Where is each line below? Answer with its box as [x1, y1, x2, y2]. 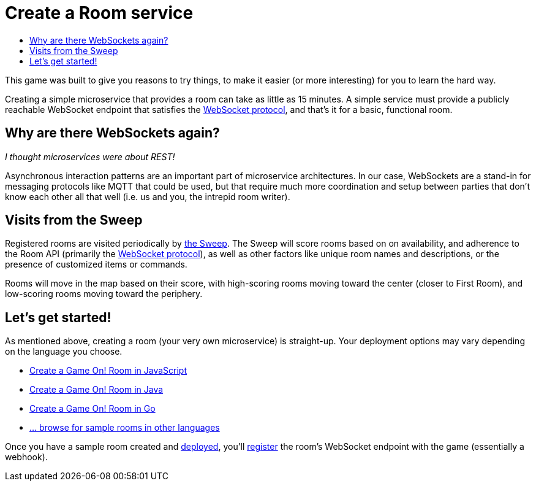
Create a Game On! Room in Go [29, 403, 156, 414]
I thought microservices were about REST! [5, 151, 175, 162]
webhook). [5, 452, 48, 463]
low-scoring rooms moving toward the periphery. [5, 288, 203, 299]
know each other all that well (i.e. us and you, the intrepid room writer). [5, 191, 290, 202]
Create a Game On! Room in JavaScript [29, 365, 187, 376]
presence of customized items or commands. [5, 259, 187, 270]
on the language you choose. [5, 346, 123, 357]
